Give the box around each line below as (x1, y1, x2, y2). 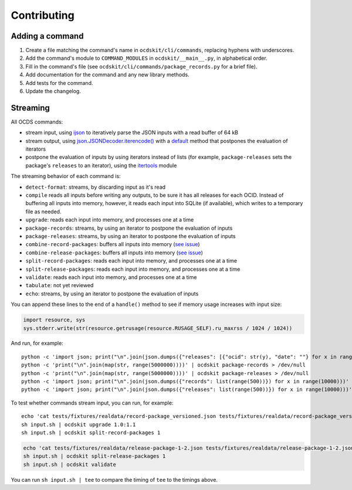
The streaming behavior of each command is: (11, 173, 121, 180)
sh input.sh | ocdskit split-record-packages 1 (21, 430, 161, 436)
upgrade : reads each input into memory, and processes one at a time (25, 216, 194, 223)
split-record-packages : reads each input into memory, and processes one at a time (25, 257, 238, 264)
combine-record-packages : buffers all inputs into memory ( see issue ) (25, 241, 200, 248)
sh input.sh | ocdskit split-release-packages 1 (23, 453, 166, 460)
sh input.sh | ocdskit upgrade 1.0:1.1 (21, 421, 136, 428)
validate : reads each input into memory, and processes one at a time (25, 273, 197, 281)
